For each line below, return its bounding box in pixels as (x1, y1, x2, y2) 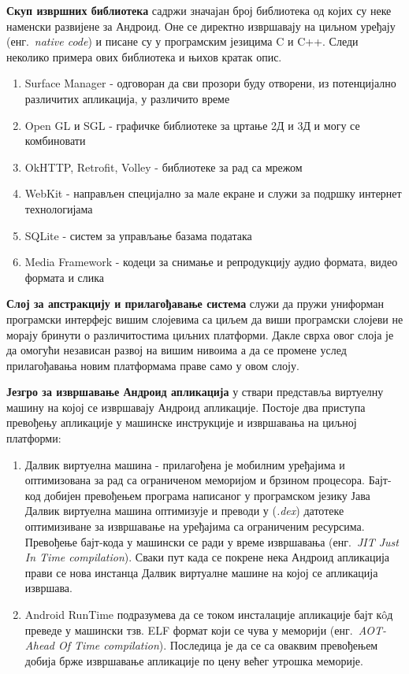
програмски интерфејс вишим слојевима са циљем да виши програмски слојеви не (6, 310, 403, 327)
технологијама (24, 200, 93, 217)
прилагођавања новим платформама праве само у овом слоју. (6, 357, 299, 373)
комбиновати (24, 132, 86, 149)
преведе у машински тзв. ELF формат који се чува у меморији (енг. (24, 621, 353, 638)
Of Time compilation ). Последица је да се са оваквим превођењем (58, 637, 378, 654)
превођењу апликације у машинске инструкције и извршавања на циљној (6, 414, 357, 431)
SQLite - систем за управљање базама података (24, 227, 252, 243)
